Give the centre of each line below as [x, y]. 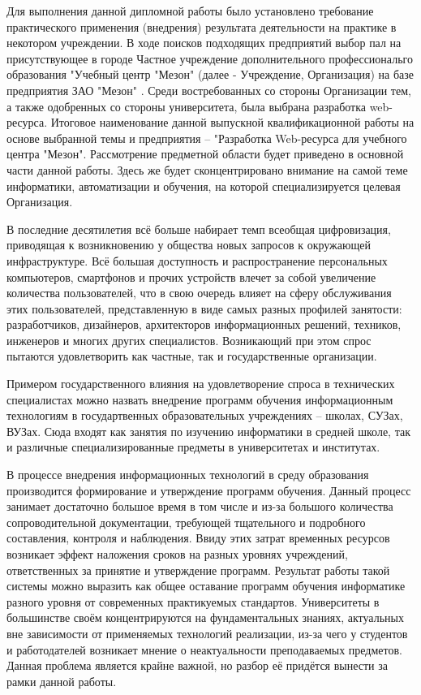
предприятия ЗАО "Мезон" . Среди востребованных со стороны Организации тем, [209, 90]
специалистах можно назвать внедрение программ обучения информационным [200, 399]
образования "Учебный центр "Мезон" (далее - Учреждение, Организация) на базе [210, 74]
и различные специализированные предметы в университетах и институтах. [193, 447]
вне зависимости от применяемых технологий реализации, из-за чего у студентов [207, 633]
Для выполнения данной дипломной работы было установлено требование [190, 11]
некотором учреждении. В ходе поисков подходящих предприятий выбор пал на [204, 43]
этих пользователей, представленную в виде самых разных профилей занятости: [204, 308]
